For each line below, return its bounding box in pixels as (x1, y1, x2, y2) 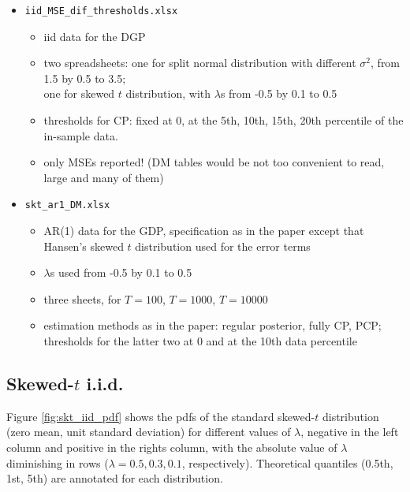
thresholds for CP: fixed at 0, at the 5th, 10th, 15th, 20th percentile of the (43, 112, 404, 129)
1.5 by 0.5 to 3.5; (43, 69, 126, 86)
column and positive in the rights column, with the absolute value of (6, 439, 337, 456)
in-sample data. (43, 127, 118, 143)
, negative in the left (300, 423, 399, 440)
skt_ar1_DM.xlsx (24, 199, 110, 211)
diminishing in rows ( (6, 454, 109, 471)
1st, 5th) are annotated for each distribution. (6, 470, 223, 486)
